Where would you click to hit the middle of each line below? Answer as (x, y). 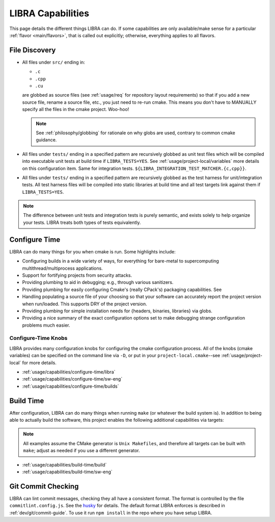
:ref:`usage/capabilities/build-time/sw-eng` (67, 472)
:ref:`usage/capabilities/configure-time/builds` (71, 386)
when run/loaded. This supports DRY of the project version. (85, 304)
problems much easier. (46, 325)
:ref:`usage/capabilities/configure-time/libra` (69, 372)
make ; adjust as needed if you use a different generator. (81, 451)
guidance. (46, 140)
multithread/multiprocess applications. (62, 268)
